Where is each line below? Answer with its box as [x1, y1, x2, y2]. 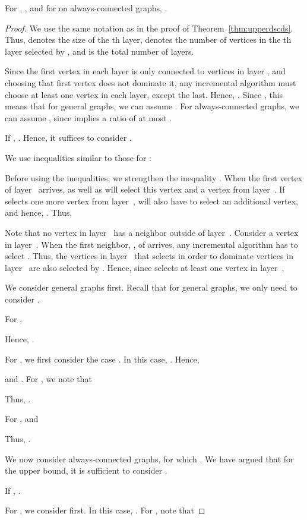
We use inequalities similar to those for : [5, 151, 151, 163]
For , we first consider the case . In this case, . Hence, [5, 352, 200, 365]
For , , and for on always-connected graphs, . [5, 2, 167, 14]
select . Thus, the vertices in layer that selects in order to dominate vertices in [5, 250, 293, 262]
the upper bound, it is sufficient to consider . [5, 464, 167, 477]
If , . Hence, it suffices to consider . [5, 131, 132, 144]
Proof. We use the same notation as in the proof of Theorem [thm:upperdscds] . [5, 21, 293, 34]
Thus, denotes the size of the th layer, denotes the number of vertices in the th [5, 33, 292, 46]
